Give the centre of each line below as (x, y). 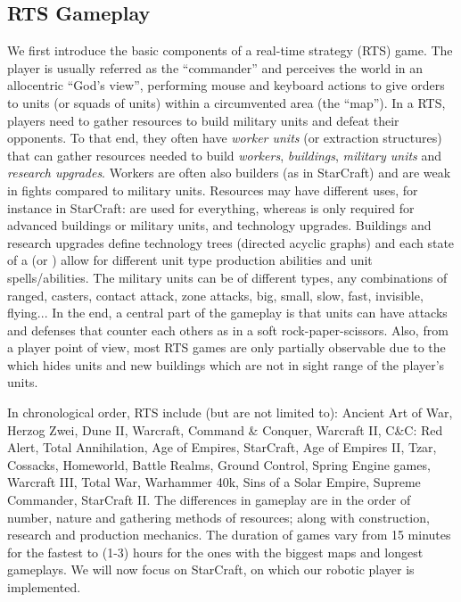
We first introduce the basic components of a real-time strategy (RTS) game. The (230, 50)
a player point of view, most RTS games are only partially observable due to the (226, 347)
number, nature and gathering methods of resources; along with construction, (218, 517)
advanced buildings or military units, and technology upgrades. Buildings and (219, 225)
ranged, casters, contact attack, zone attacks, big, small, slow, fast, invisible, (215, 295)
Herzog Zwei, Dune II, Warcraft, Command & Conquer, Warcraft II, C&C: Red (225, 429)
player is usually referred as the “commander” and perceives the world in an (215, 67)
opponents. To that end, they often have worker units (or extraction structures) (225, 138)
